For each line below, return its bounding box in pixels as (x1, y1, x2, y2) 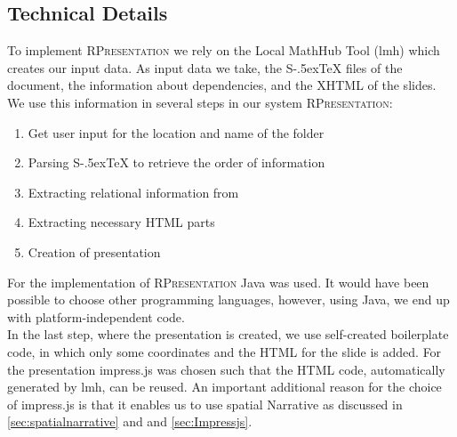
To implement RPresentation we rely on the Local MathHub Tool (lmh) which (7, 41, 440, 60)
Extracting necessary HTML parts (28, 213, 215, 231)
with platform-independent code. (7, 307, 185, 326)
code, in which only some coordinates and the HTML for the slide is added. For (7, 342, 442, 360)
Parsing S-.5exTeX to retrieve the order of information (28, 153, 325, 172)
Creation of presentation (28, 242, 161, 261)
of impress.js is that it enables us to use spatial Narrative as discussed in (7, 394, 403, 413)
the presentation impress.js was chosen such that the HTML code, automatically (7, 360, 445, 378)
